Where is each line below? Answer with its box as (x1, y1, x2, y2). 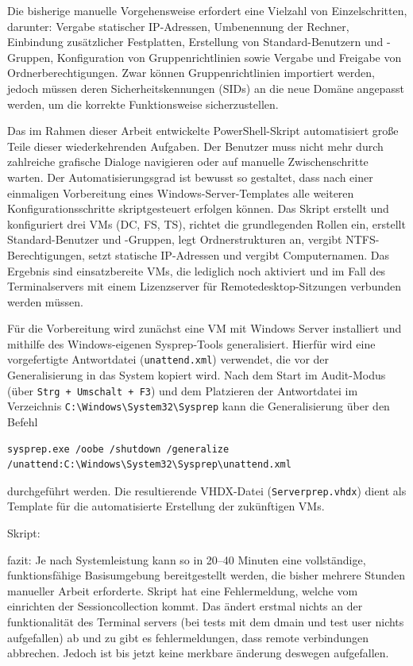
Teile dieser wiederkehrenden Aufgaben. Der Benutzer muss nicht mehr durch (7, 137, 384, 154)
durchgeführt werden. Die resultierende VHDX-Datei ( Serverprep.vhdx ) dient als (7, 482, 407, 499)
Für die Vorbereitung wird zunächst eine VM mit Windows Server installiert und (7, 320, 402, 337)
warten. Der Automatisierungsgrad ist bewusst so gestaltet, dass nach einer (7, 168, 373, 185)
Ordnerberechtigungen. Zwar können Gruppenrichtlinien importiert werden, (7, 64, 375, 81)
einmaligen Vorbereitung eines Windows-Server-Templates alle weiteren (7, 184, 354, 201)
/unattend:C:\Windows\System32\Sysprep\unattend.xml (7, 459, 291, 471)
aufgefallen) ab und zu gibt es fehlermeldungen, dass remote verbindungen (7, 629, 369, 645)
